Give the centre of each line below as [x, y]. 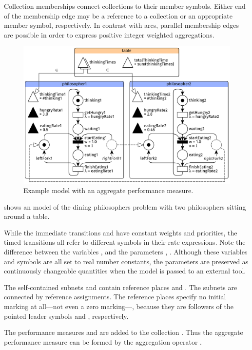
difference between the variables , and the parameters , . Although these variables [126, 252]
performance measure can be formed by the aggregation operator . [103, 341]
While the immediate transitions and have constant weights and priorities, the [121, 232]
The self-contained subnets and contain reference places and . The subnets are [121, 287]
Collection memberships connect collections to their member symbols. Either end [125, 6]
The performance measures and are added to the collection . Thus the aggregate [124, 332]
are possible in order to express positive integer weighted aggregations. [109, 34]
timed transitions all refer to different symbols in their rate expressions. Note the [125, 242]
